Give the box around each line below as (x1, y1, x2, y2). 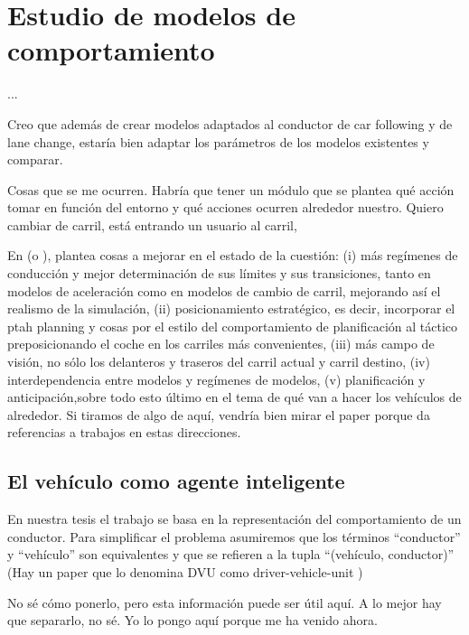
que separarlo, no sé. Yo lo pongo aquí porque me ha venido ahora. (7, 611, 378, 630)
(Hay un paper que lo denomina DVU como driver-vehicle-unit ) (7, 562, 363, 581)
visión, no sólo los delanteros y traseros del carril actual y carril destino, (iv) (7, 352, 430, 371)
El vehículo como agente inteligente (7, 467, 345, 495)
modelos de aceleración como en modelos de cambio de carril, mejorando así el (7, 281, 441, 300)
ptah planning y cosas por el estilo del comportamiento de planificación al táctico (7, 316, 458, 335)
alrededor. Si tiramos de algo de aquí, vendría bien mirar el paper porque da (7, 405, 430, 424)
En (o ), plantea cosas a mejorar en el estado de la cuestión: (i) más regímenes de (7, 246, 458, 265)
